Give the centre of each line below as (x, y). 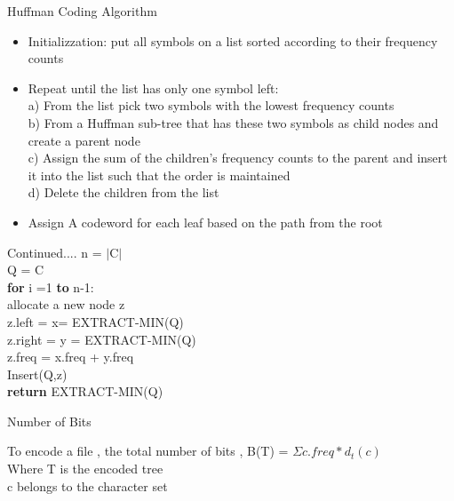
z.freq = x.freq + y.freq (71, 357)
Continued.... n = (55, 252)
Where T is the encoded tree (85, 469)
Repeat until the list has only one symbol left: (153, 87)
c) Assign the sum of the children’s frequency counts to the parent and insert (238, 158)
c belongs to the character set (88, 485)
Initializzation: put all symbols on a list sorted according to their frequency (233, 40)
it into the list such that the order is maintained (159, 175)
